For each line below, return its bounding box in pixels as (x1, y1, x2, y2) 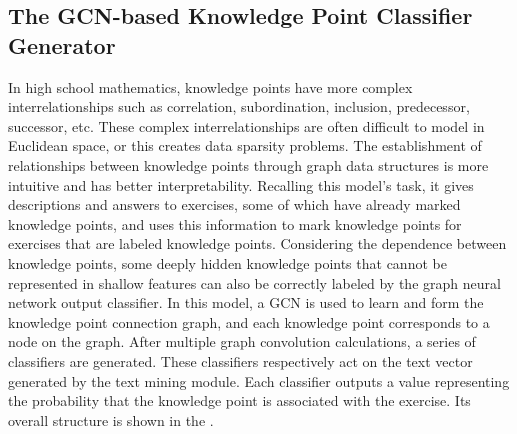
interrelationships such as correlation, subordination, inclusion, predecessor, (8, 96, 470, 117)
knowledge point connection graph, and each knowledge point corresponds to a (8, 311, 490, 332)
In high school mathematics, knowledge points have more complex (8, 76, 413, 97)
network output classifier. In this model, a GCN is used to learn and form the (8, 292, 484, 313)
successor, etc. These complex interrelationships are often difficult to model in (8, 115, 485, 136)
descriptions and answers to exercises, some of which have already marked (8, 194, 461, 215)
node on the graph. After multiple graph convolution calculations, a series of (8, 331, 476, 352)
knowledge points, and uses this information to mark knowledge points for (8, 213, 462, 234)
